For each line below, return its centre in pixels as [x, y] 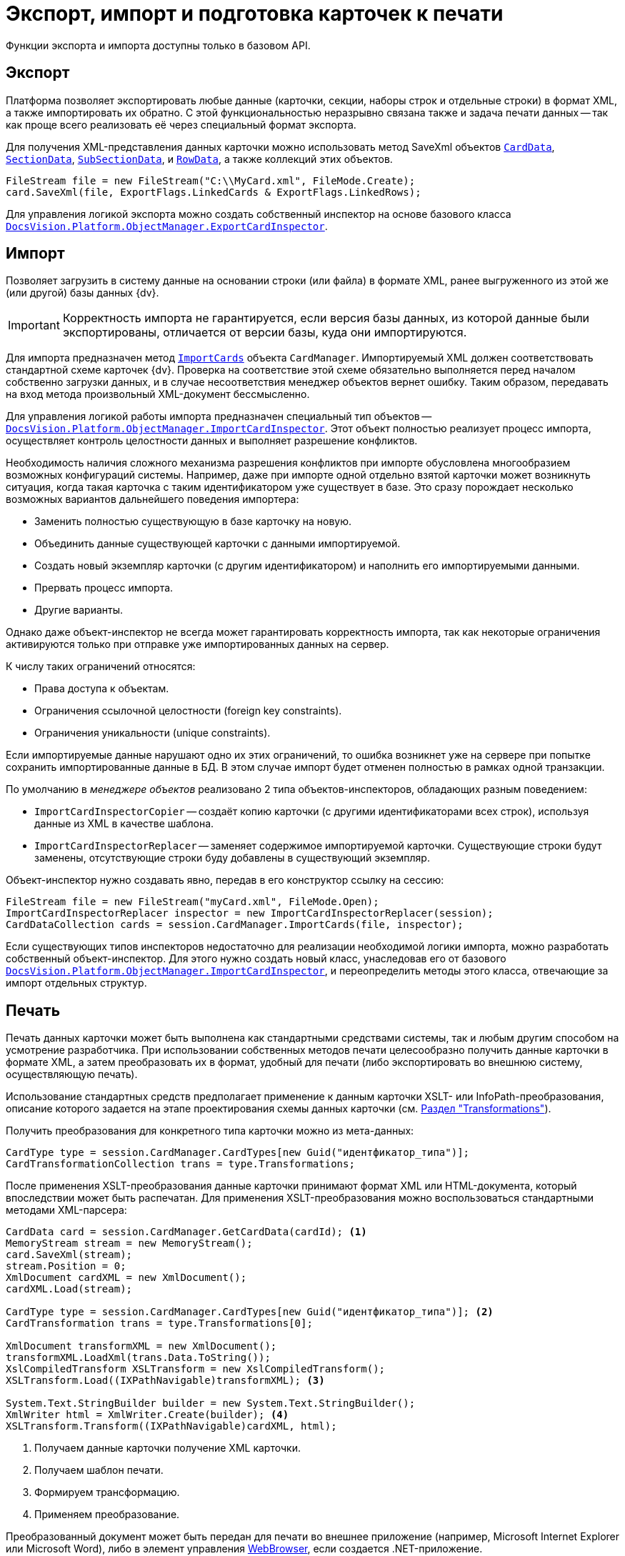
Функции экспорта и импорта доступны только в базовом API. [158, 45]
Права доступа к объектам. [102, 689]
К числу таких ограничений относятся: [101, 667]
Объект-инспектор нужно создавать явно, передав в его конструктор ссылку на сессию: [225, 880]
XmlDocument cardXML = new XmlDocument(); [126, 1278]
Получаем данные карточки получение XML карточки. [167, 1448]
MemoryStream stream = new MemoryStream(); [129, 1243]
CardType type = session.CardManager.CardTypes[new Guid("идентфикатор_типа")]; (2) [250, 1312]
